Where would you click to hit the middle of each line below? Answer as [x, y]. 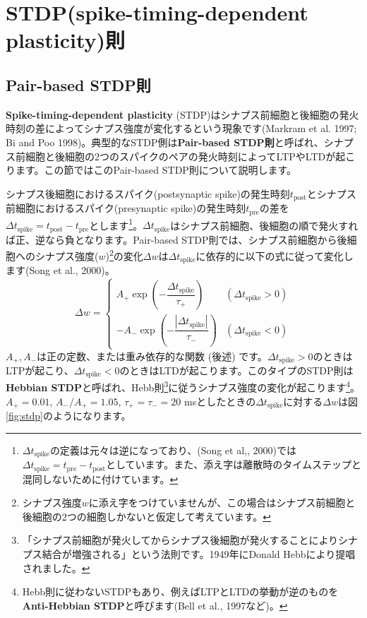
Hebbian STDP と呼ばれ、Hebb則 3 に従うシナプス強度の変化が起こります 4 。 [183, 386]
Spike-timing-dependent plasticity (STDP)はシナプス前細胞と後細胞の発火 [182, 114]
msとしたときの [220, 401]
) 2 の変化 [124, 255]
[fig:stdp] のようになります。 [68, 416]
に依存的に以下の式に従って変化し [275, 256]
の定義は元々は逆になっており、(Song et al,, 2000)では [173, 450]
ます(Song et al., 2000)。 [60, 270]
